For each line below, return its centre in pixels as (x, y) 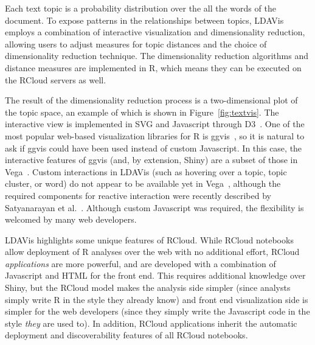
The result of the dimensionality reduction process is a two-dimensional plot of (151, 100)
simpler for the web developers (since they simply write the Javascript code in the (157, 311)
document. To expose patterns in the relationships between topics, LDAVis (144, 20)
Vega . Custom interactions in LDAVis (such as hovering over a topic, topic (146, 171)
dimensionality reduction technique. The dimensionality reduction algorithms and (157, 56)
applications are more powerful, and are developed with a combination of (140, 263)
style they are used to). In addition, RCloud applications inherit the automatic (151, 323)
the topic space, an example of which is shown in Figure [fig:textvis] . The (142, 112)
